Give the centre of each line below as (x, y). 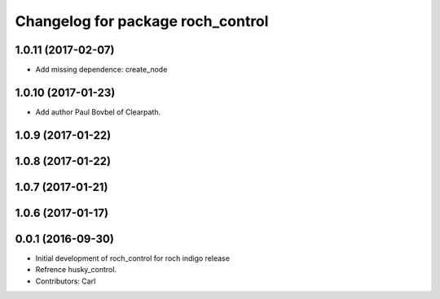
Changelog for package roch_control (142, 21)
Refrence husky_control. (76, 270)
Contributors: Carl (66, 281)
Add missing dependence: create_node (101, 70)
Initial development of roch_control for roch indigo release (132, 258)
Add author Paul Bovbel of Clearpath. (98, 112)
